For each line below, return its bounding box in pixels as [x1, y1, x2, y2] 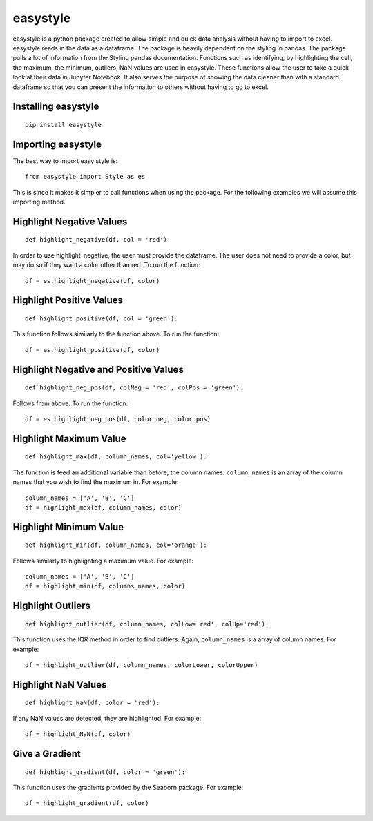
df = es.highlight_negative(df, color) [25, 277, 160, 284]
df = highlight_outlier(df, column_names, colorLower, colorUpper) [25, 661, 258, 669]
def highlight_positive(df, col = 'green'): [25, 314, 179, 322]
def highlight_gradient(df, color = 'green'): [25, 768, 186, 776]
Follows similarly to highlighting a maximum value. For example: [12, 557, 194, 565]
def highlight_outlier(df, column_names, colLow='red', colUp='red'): [25, 620, 269, 628]
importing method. [12, 197, 66, 206]
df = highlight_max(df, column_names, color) [25, 503, 182, 511]
